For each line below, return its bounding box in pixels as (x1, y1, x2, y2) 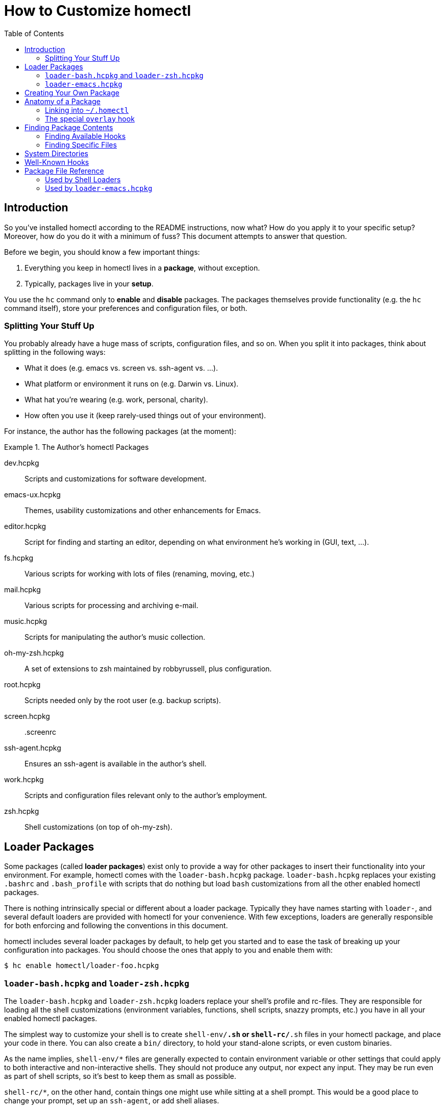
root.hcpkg (4, 680, 41, 689)
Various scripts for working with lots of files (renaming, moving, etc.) (24, 569, 255, 578)
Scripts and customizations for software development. (24, 474, 207, 484)
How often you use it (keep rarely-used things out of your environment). (24, 411, 266, 420)
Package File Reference (24, 166, 104, 175)
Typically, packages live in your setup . (24, 279, 154, 288)
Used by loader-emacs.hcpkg (45, 183, 153, 192)
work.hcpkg (4, 775, 44, 784)
